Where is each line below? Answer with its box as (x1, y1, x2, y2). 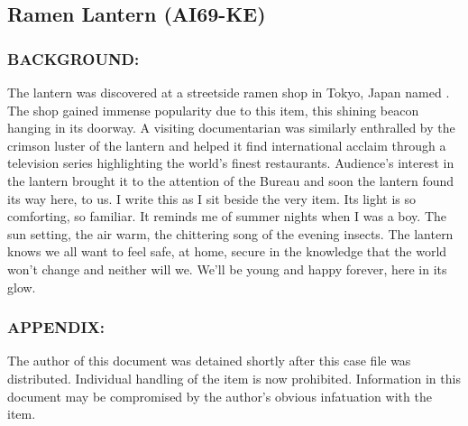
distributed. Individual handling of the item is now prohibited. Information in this (7, 368, 461, 387)
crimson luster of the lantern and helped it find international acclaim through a (7, 135, 446, 154)
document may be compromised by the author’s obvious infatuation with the (7, 386, 432, 405)
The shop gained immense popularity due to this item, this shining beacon (7, 100, 419, 119)
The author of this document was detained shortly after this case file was (7, 351, 411, 370)
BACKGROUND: (7, 47, 140, 69)
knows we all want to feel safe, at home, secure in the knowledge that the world (7, 242, 447, 261)
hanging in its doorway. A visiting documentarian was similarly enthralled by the (7, 118, 455, 137)
